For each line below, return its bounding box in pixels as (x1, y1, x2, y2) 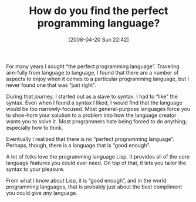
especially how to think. (6, 124, 63, 131)
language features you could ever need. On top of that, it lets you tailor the (6, 159, 187, 166)
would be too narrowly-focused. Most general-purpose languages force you (6, 105, 191, 112)
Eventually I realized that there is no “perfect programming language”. (6, 135, 175, 142)
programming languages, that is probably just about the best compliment (6, 183, 183, 190)
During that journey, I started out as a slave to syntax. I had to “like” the (6, 93, 178, 100)
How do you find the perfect (29, 4, 168, 18)
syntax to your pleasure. (6, 166, 65, 173)
